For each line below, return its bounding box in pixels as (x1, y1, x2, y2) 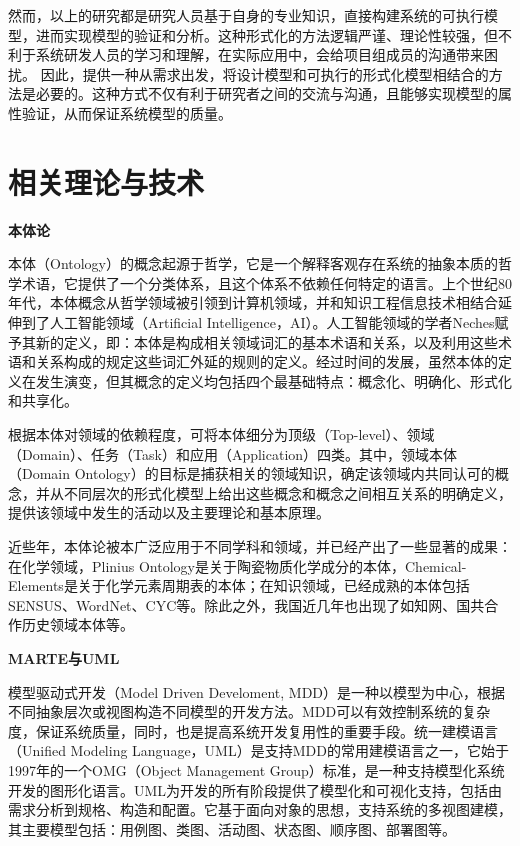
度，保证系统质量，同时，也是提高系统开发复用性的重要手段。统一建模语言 (8, 720, 498, 741)
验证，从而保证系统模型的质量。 (21, 102, 232, 123)
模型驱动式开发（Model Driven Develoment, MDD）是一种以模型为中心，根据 (8, 681, 506, 702)
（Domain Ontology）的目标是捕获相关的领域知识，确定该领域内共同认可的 (8, 463, 495, 484)
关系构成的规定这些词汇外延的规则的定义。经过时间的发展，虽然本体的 (35, 351, 498, 372)
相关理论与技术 (8, 161, 205, 202)
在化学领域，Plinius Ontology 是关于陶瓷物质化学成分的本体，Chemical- (8, 555, 467, 576)
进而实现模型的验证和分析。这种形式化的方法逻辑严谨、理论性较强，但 (35, 24, 498, 45)
